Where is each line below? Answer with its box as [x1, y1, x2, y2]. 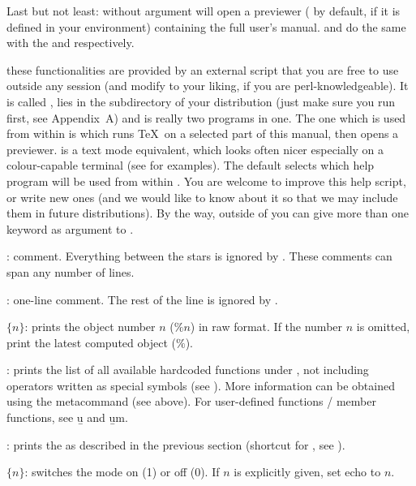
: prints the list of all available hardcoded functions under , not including [6, 361, 369, 378]
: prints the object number [24, 318, 156, 335]
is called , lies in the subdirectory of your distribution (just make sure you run [6, 92, 396, 110]
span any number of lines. [6, 263, 135, 280]
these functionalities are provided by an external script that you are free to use [6, 61, 399, 78]
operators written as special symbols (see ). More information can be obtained [6, 376, 395, 394]
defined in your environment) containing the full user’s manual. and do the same [6, 18, 406, 35]
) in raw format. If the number [190, 318, 343, 335]
